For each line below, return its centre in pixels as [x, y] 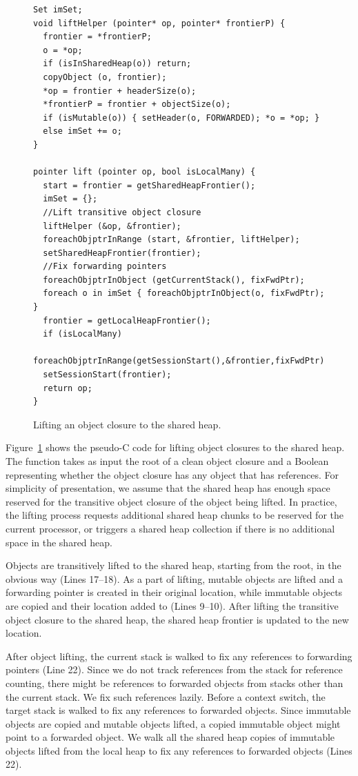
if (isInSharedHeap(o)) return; [117, 64]
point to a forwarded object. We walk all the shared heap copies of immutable [170, 737]
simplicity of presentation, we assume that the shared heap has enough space [168, 488]
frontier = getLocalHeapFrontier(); [127, 320]
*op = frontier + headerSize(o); [120, 91]
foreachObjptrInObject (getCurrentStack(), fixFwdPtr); [174, 280]
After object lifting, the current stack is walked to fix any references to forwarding [179, 656]
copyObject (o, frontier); [105, 77]
